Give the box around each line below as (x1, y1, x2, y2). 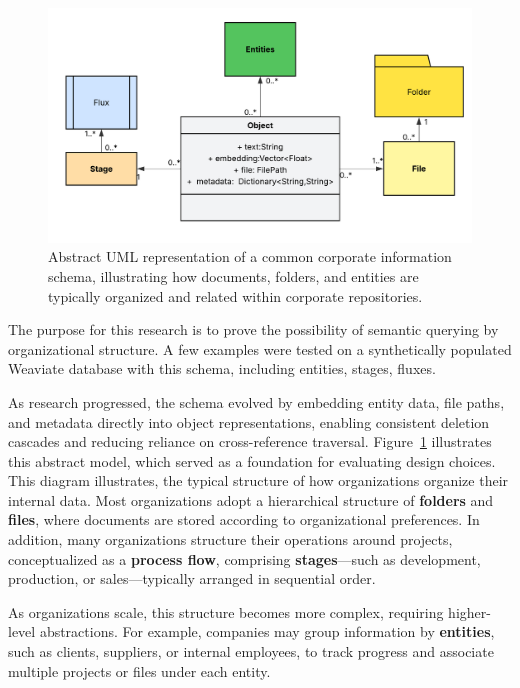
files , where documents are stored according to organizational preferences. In (8, 509, 480, 530)
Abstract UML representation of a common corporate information (48, 246, 452, 267)
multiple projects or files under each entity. (8, 660, 271, 681)
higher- (448, 601, 491, 622)
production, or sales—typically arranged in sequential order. (8, 568, 376, 589)
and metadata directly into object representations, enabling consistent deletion (8, 411, 490, 432)
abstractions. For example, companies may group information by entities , (39, 621, 495, 642)
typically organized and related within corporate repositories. (48, 285, 423, 306)
